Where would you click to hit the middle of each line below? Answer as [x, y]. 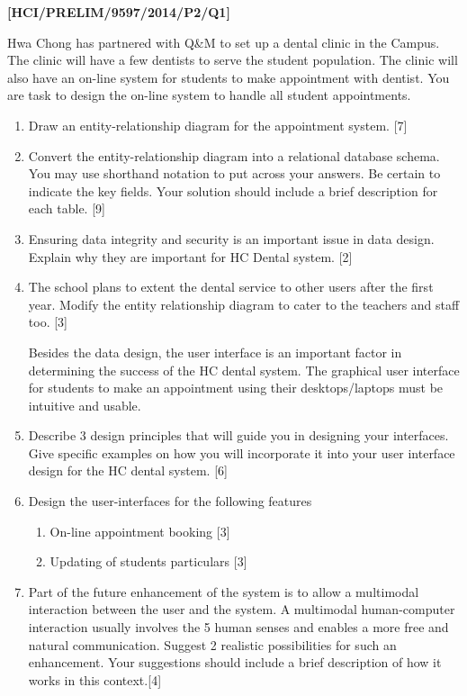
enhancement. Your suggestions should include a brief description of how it [235, 662]
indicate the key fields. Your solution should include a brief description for [233, 190]
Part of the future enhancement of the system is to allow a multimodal [224, 591]
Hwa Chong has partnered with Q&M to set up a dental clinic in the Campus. [224, 42]
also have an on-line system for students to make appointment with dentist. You [229, 77]
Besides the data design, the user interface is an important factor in [215, 352]
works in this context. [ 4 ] [95, 679]
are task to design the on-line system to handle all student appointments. [209, 95]
